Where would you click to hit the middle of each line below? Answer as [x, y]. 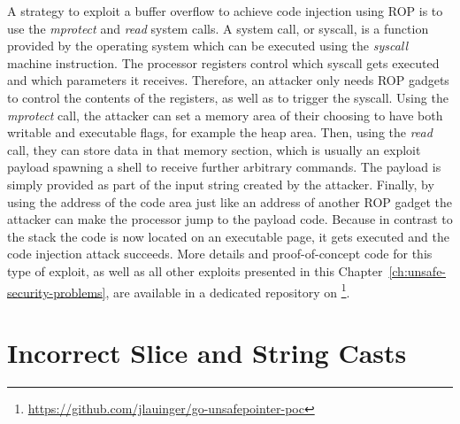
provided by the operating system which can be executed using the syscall [208, 46]
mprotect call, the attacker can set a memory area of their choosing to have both [225, 115]
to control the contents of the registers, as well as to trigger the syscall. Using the [228, 97]
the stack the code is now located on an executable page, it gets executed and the [228, 236]
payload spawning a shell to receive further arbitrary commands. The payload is [224, 167]
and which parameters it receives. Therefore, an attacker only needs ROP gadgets [228, 80]
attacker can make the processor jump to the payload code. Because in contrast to [230, 219]
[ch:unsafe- [418, 270]
